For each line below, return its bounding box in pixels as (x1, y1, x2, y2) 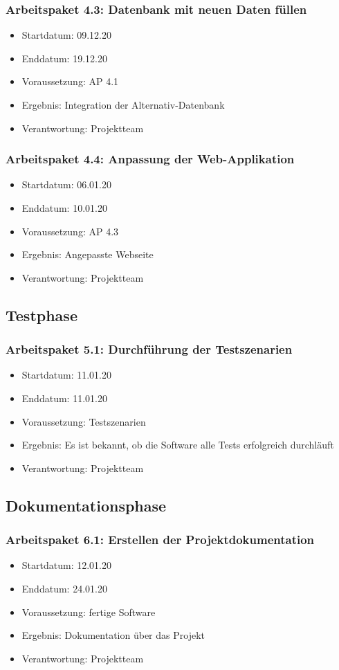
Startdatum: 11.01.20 (21, 368, 111, 382)
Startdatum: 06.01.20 (21, 177, 111, 192)
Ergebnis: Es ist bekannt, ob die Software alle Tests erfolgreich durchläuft (21, 437, 334, 452)
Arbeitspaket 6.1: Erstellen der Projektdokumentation (6, 531, 315, 548)
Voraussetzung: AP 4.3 (21, 224, 119, 238)
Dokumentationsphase (6, 494, 167, 516)
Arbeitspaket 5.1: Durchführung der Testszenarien (6, 341, 293, 358)
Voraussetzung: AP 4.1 (21, 74, 119, 89)
